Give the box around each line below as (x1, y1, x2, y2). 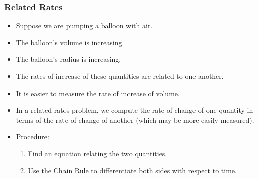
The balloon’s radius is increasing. (16, 54, 121, 64)
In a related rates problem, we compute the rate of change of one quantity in (16, 105, 253, 115)
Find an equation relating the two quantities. (28, 148, 167, 158)
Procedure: (16, 131, 49, 142)
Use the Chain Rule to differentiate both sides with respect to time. (28, 165, 237, 175)
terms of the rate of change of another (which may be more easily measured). (16, 114, 254, 125)
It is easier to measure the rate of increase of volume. (16, 87, 180, 98)
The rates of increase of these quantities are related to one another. (16, 71, 224, 81)
